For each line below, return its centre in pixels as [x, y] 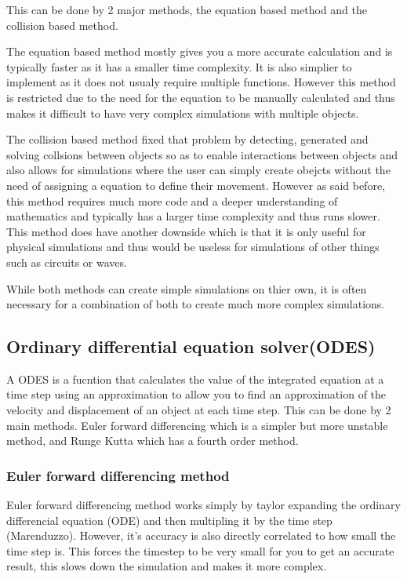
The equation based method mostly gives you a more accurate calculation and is [200, 51]
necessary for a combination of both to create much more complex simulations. [196, 304]
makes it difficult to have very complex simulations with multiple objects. [183, 113]
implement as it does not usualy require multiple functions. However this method [201, 82]
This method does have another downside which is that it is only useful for [186, 231]
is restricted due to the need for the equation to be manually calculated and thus [201, 97]
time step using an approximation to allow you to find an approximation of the [196, 394]
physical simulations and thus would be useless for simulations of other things [193, 247]
